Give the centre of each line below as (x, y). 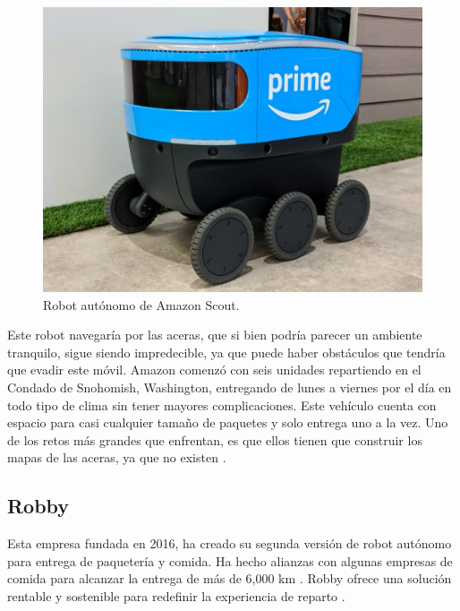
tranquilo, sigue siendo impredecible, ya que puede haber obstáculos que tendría (226, 352)
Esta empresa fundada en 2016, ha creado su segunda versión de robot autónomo (230, 543)
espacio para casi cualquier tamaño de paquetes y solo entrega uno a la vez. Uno (228, 422)
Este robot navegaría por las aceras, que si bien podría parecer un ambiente (215, 335)
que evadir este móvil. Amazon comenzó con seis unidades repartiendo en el (214, 370)
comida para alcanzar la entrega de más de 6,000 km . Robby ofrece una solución (230, 578)
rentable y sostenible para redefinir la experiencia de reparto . (176, 595)
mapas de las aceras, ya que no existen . (117, 457)
